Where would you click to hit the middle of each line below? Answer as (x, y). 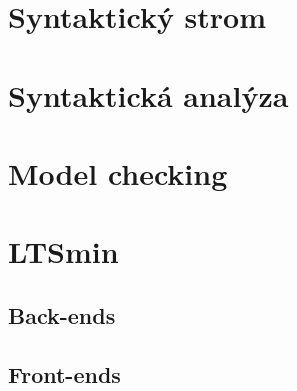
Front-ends (64, 373)
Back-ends (62, 314)
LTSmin (63, 251)
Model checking (118, 172)
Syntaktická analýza (148, 94)
